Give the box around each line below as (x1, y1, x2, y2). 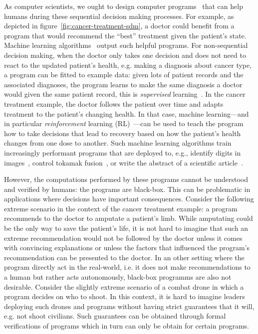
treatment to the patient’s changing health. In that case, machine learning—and (4, 108, 249, 119)
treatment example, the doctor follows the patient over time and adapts (4, 98, 224, 109)
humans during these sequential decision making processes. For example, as (4, 10, 234, 21)
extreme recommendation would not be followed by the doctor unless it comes (4, 232, 243, 243)
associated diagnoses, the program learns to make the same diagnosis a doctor (4, 79, 243, 89)
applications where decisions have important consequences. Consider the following (4, 193, 254, 204)
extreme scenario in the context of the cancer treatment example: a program (4, 203, 238, 213)
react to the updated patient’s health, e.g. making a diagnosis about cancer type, (4, 59, 252, 70)
